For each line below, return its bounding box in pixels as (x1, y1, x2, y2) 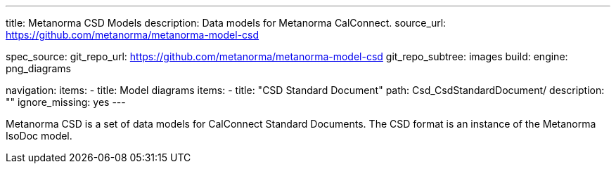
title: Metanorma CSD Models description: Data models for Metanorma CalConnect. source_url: (6, 17, 447, 29)
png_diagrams (6, 62, 72, 74)
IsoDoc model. (6, 130, 72, 142)
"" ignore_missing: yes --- (6, 96, 126, 108)
